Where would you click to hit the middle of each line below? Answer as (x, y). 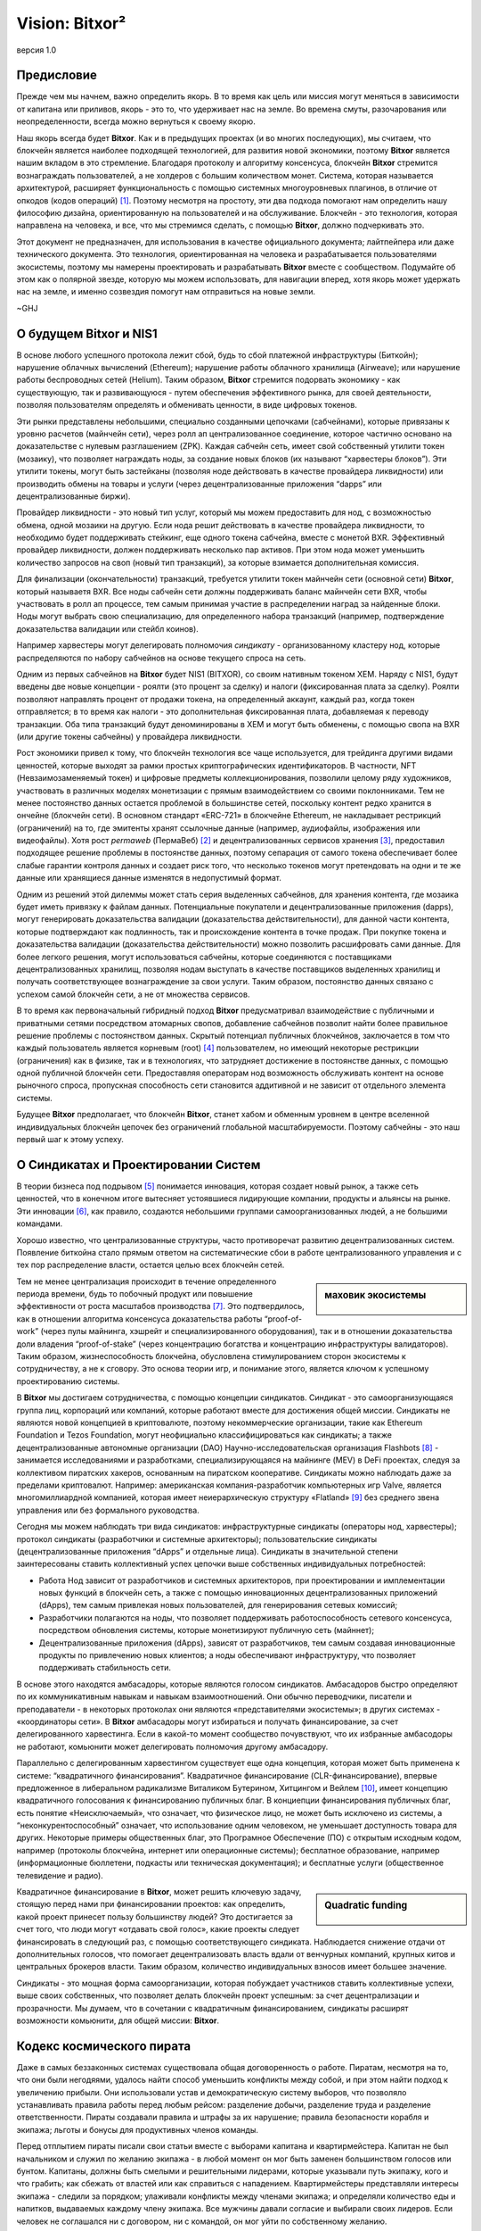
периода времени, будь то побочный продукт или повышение (135, 1294)
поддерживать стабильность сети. (105, 1668)
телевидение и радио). (60, 1875)
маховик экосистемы (375, 1295)
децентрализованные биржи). (73, 496)
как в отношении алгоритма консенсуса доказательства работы (139, 1319)
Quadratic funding (366, 1905)
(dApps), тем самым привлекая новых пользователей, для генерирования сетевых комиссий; (218, 1605)
